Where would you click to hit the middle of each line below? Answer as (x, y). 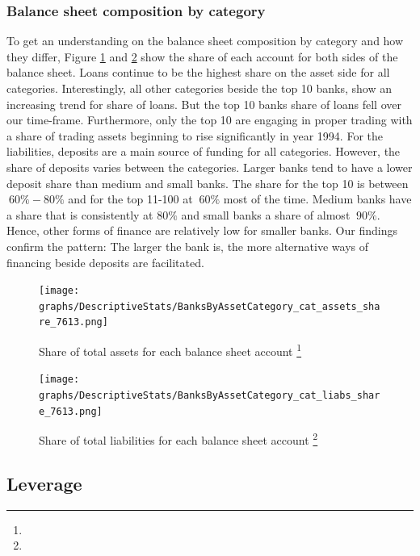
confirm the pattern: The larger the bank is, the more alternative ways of (187, 246)
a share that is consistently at (80, 214)
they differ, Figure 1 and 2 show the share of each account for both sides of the (202, 56)
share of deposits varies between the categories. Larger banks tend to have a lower (210, 167)
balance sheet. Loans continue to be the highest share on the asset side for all (198, 72)
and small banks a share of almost (266, 214)
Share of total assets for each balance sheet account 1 (170, 350)
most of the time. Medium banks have (317, 199)
